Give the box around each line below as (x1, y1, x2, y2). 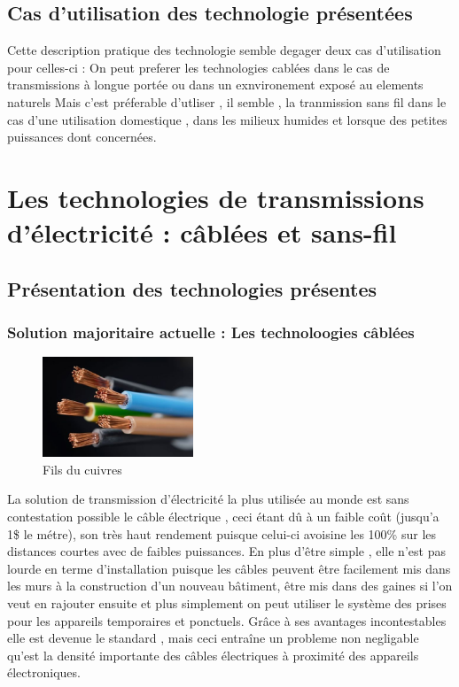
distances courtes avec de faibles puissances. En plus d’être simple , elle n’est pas (7, 542, 446, 560)
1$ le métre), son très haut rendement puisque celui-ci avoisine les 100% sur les (7, 524, 437, 543)
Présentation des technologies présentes (7, 274, 377, 302)
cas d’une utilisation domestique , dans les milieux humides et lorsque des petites (7, 110, 447, 128)
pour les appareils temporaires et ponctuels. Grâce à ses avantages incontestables (7, 611, 447, 629)
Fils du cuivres (43, 459, 122, 478)
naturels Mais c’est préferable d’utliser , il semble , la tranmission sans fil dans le (7, 92, 447, 111)
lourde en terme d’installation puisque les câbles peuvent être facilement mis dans (7, 559, 451, 577)
